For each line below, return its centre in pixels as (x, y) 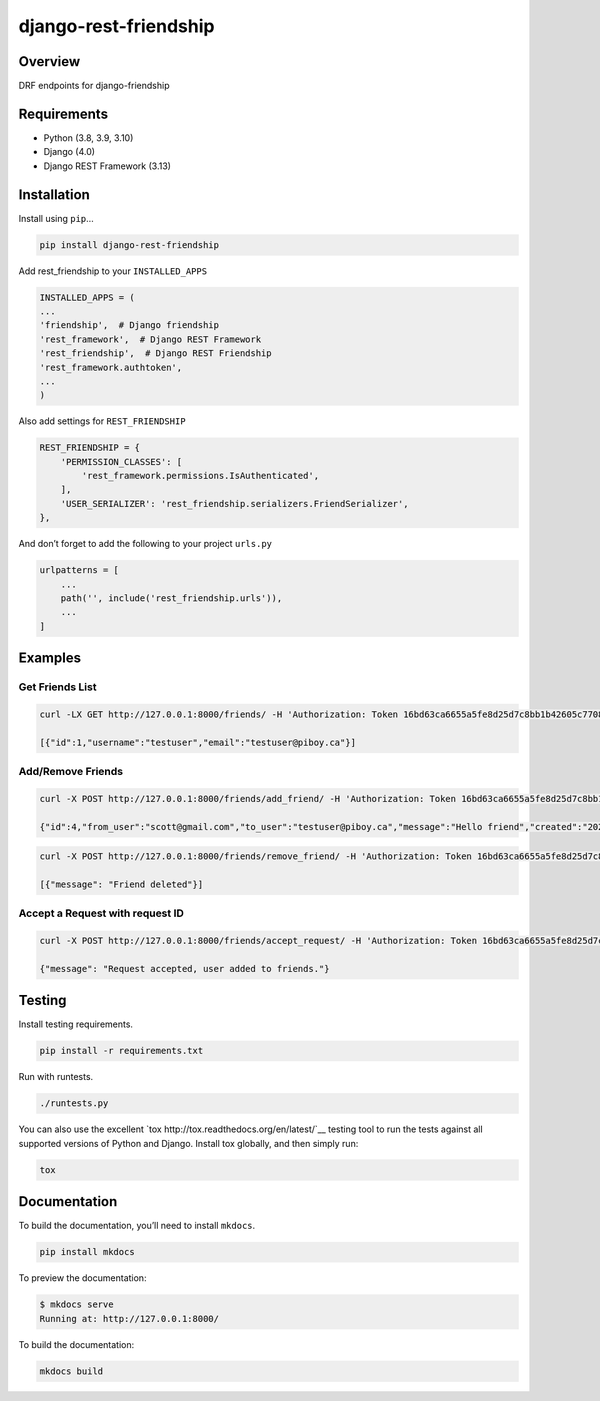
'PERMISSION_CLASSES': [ (121, 461)
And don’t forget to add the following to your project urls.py (145, 544)
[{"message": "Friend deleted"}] (121, 884)
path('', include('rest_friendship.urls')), (171, 598)
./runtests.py (74, 1103)
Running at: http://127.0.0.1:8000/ (129, 1318)
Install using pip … (56, 218)
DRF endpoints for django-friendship (94, 86)
